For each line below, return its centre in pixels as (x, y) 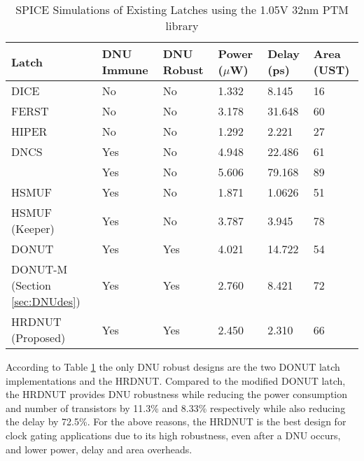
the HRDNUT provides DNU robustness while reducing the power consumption (177, 394)
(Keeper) (33, 228)
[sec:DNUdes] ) (46, 301)
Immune (125, 70)
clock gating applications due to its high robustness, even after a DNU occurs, (173, 435)
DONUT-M (40, 269)
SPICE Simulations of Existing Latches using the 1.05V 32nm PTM (182, 9)
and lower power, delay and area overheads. (99, 449)
